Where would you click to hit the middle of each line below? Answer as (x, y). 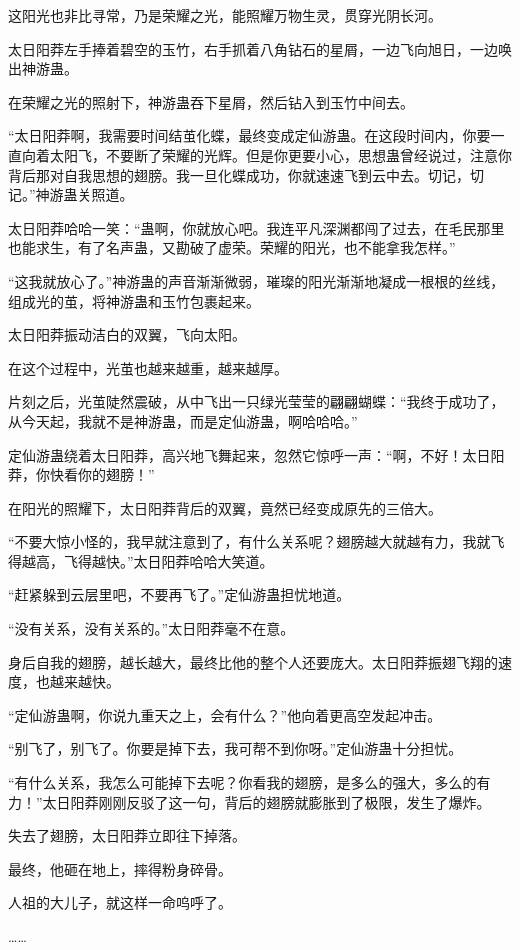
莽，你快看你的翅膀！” (81, 474)
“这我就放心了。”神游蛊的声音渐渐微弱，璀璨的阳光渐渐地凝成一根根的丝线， (256, 280)
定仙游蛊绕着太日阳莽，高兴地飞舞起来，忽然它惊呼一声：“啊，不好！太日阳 (256, 454)
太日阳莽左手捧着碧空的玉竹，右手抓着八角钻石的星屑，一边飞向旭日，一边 (253, 48)
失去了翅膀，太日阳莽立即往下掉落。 (127, 835)
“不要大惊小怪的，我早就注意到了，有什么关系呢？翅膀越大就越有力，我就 (249, 541)
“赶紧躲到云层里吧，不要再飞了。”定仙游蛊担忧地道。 (179, 594)
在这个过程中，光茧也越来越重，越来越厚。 (148, 367)
